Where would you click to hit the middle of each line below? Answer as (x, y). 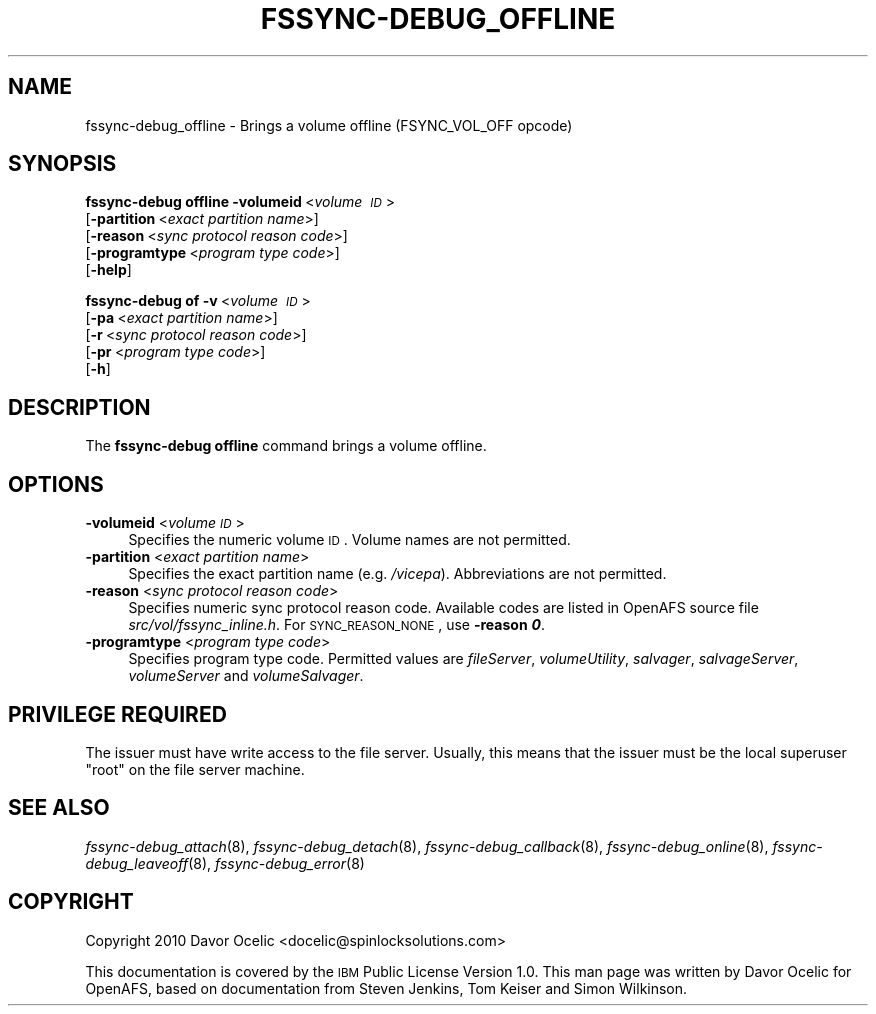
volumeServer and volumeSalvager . (246, 676)
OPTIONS (56, 484)
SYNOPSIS (62, 164)
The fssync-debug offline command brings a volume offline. (286, 446)
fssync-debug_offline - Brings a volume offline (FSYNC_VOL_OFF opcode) (329, 125)
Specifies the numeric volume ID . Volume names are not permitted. (349, 540)
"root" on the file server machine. (195, 769)
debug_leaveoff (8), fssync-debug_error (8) (225, 863)
